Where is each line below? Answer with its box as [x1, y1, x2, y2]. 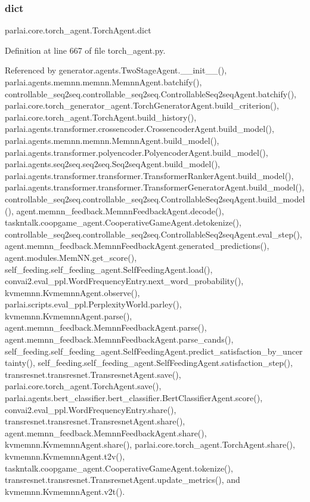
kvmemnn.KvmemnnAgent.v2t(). [5, 485, 125, 497]
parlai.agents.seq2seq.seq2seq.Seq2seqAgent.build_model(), [5, 158, 221, 170]
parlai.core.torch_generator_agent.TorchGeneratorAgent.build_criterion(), [5, 99, 279, 112]
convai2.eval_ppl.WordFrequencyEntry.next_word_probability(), [5, 275, 244, 287]
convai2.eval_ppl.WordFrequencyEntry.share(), [5, 403, 176, 415]
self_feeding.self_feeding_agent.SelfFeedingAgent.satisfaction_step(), [38, 356, 293, 369]
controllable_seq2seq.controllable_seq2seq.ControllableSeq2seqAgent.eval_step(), [5, 227, 302, 240]
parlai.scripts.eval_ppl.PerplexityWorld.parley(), [5, 298, 182, 310]
